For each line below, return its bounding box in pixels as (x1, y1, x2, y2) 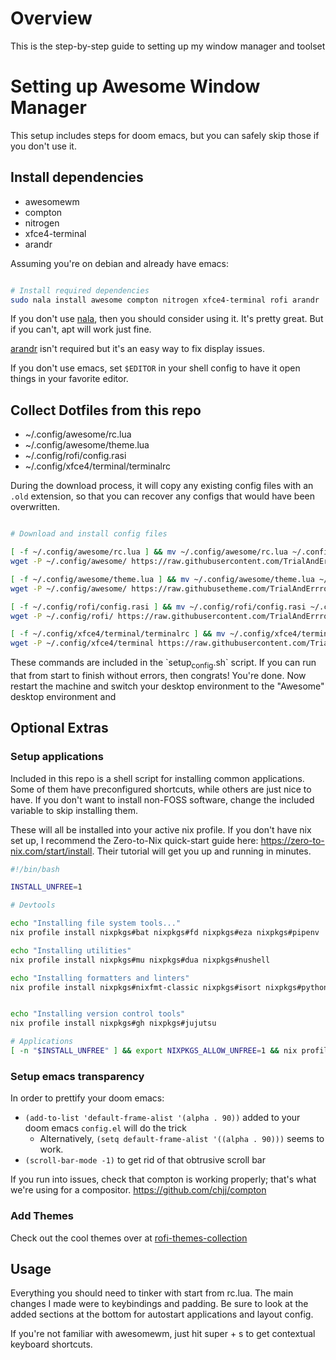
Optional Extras (10, 720, 109, 737)
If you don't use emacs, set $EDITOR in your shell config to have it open (10, 362, 301, 374)
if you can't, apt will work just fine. (10, 323, 152, 336)
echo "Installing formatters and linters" (10, 973, 190, 983)
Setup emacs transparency (10, 1069, 145, 1083)
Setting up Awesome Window (10, 75, 261, 98)
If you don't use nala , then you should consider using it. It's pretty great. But (10, 313, 324, 325)
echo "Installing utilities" (10, 945, 132, 956)
